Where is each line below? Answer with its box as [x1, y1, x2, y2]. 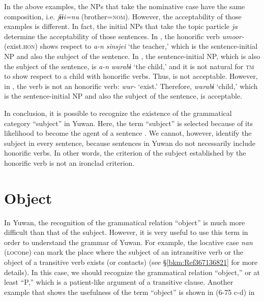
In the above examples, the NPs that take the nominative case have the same [4, 1, 245, 11]
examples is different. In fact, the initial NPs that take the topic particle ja [4, 21, 238, 32]
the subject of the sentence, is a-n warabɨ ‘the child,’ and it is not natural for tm [4, 61, 254, 71]
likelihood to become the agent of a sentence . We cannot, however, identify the [4, 128, 252, 138]
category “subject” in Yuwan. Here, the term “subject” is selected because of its [4, 117, 253, 128]
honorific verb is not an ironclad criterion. [4, 157, 135, 168]
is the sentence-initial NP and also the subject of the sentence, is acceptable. [4, 91, 243, 101]
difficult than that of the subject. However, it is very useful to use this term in [4, 227, 248, 237]
